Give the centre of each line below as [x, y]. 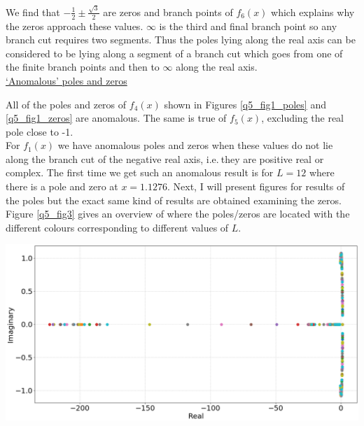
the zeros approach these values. [75, 26]
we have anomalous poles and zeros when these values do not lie [195, 145]
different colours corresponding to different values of [117, 227]
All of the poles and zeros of [66, 104]
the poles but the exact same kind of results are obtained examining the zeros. [174, 200]
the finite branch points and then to [83, 67]
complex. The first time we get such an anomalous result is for [140, 172]
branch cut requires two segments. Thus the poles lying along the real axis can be [181, 40]
